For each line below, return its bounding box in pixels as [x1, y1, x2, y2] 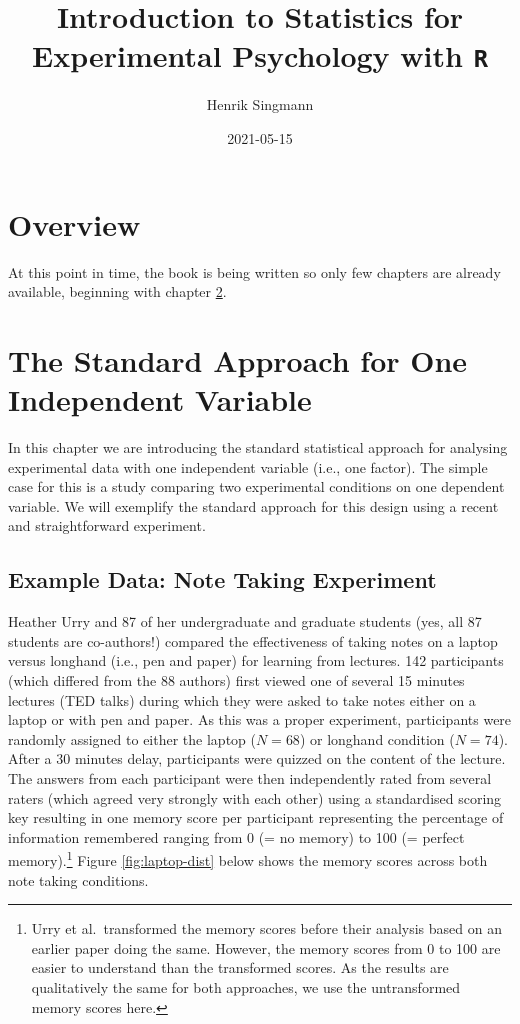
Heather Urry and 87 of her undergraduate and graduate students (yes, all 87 [8, 611, 482, 632]
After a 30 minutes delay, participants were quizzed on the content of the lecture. [8, 748, 506, 769]
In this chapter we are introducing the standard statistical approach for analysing [8, 437, 508, 458]
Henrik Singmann [206, 94, 314, 115]
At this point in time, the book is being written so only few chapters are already [8, 261, 501, 282]
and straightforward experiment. [8, 515, 206, 536]
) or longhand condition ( [299, 728, 455, 749]
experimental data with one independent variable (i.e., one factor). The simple [8, 456, 488, 477]
